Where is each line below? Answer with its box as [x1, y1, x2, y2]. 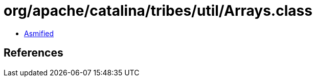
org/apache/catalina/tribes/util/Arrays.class [4, 2, 312, 19]
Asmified [24, 29, 54, 38]
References [4, 46, 63, 60]
